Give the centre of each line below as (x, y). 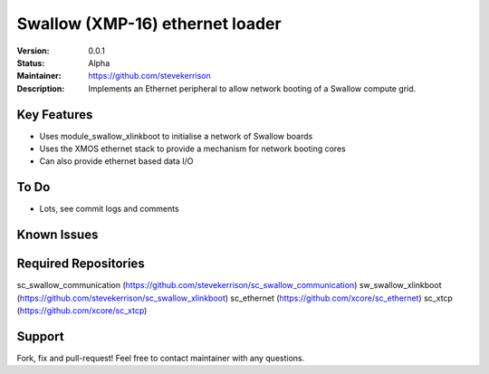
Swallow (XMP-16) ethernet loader (149, 24)
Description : (41, 88)
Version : (33, 51)
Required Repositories (81, 264)
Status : (31, 62)
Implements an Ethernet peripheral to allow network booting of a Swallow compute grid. (252, 88)
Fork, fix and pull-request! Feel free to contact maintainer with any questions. (161, 358)
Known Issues (58, 235)
